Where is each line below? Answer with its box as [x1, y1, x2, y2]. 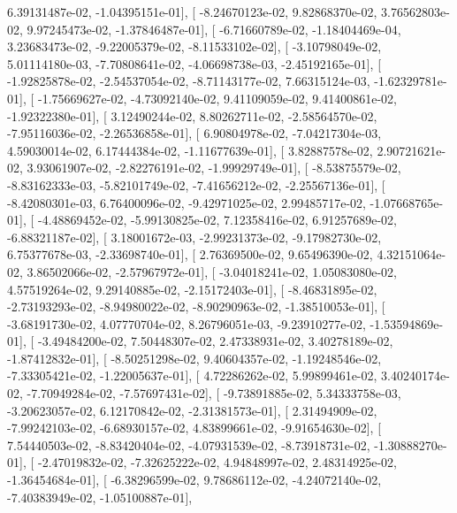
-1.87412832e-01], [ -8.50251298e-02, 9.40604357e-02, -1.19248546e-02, [7, 348, 382, 367]
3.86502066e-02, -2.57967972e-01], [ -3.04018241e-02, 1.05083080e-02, [27, 262, 397, 280]
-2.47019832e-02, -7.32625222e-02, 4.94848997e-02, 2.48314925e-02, [37, 453, 397, 471]
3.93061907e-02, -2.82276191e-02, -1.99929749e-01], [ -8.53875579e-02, [27, 158, 401, 177]
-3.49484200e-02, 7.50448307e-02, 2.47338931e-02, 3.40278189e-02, [37, 332, 393, 350]
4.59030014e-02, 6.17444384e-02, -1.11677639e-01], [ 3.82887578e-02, [7, 141, 373, 159]
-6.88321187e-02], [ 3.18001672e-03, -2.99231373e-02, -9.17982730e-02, [7, 227, 382, 246]
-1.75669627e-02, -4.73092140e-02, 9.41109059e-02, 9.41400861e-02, [37, 88, 397, 107]
